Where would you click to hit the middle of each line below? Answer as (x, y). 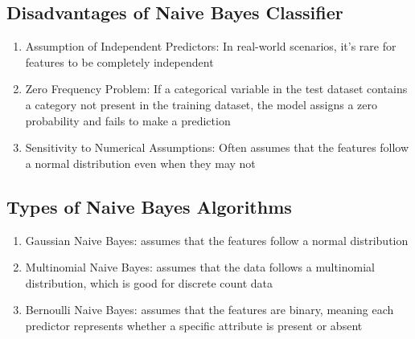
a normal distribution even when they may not (140, 163)
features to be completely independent (119, 61)
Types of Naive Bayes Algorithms (149, 206)
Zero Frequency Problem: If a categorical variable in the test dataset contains (216, 89)
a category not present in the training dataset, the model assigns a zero (201, 104)
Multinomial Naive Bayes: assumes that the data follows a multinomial (200, 267)
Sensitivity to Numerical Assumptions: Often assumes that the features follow (217, 147)
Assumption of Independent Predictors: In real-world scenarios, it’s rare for (211, 46)
